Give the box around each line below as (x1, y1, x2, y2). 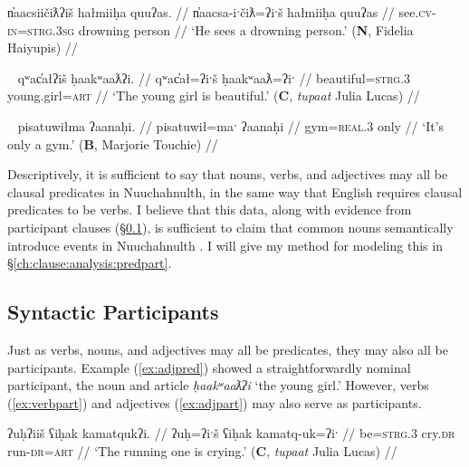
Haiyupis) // (7, 38, 78, 57)
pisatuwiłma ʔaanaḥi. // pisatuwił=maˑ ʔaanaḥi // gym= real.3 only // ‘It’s (17, 116, 445, 135)
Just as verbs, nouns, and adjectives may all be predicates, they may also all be (7, 339, 448, 358)
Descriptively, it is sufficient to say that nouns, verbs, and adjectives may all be (7, 165, 448, 184)
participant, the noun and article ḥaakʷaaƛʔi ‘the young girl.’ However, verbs (7, 376, 429, 395)
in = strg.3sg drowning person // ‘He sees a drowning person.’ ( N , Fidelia (7, 20, 414, 39)
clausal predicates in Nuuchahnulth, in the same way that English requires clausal (7, 182, 463, 201)
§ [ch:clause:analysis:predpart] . (7, 253, 172, 272)
